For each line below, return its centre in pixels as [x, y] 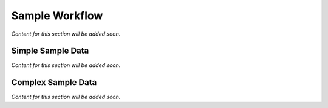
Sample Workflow [57, 16]
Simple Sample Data [50, 51]
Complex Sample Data [54, 82]
